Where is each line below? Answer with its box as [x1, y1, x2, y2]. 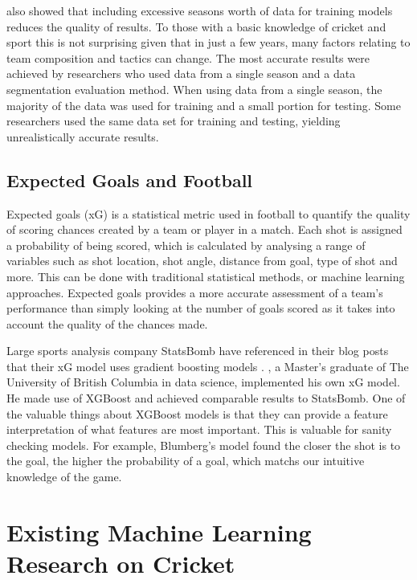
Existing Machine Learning [6, 515, 312, 548]
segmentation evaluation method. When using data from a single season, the [6, 80, 382, 97]
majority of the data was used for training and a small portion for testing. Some [6, 96, 401, 113]
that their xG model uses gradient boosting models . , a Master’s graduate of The [6, 357, 409, 374]
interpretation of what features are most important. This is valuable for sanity [6, 421, 392, 438]
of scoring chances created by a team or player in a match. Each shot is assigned [6, 221, 403, 238]
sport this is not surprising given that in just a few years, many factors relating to [6, 34, 411, 51]
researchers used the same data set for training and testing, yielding [6, 112, 341, 129]
